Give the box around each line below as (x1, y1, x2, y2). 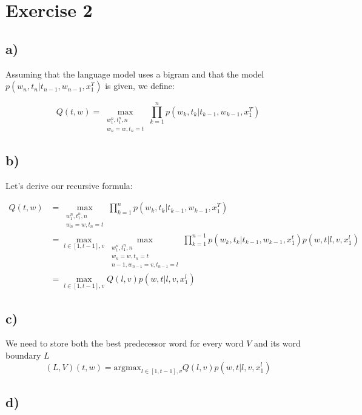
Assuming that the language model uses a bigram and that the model (5, 67, 264, 80)
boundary (5, 348, 41, 361)
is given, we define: (105, 79, 175, 92)
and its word (254, 337, 301, 350)
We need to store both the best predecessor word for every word (5, 337, 244, 350)
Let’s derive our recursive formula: (5, 179, 133, 191)
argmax (113, 363, 141, 372)
